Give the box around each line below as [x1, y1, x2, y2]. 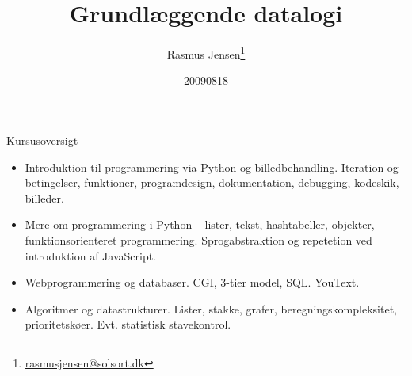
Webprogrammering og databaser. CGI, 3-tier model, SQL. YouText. [25, 274, 360, 291]
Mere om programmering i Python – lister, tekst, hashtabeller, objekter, [25, 216, 375, 233]
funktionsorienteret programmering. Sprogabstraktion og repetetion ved [25, 231, 372, 248]
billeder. [25, 189, 64, 206]
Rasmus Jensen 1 [166, 44, 246, 62]
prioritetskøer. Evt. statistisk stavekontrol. [25, 316, 231, 332]
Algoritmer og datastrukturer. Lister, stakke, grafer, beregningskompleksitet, [25, 300, 397, 317]
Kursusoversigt [6, 131, 78, 148]
